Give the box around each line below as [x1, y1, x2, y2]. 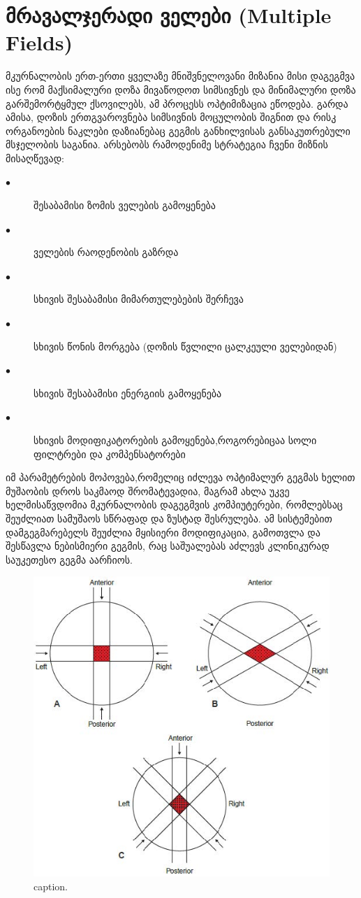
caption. [34, 878, 68, 893]
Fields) [6, 28, 73, 57]
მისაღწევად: [6, 150, 64, 165]
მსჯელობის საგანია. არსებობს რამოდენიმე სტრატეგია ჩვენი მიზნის [6, 137, 328, 152]
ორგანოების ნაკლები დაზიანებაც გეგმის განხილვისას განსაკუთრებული [6, 123, 351, 138]
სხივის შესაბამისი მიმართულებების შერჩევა [34, 292, 244, 306]
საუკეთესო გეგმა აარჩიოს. [6, 552, 133, 566]
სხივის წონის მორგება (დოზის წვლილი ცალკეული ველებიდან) [34, 338, 337, 353]
